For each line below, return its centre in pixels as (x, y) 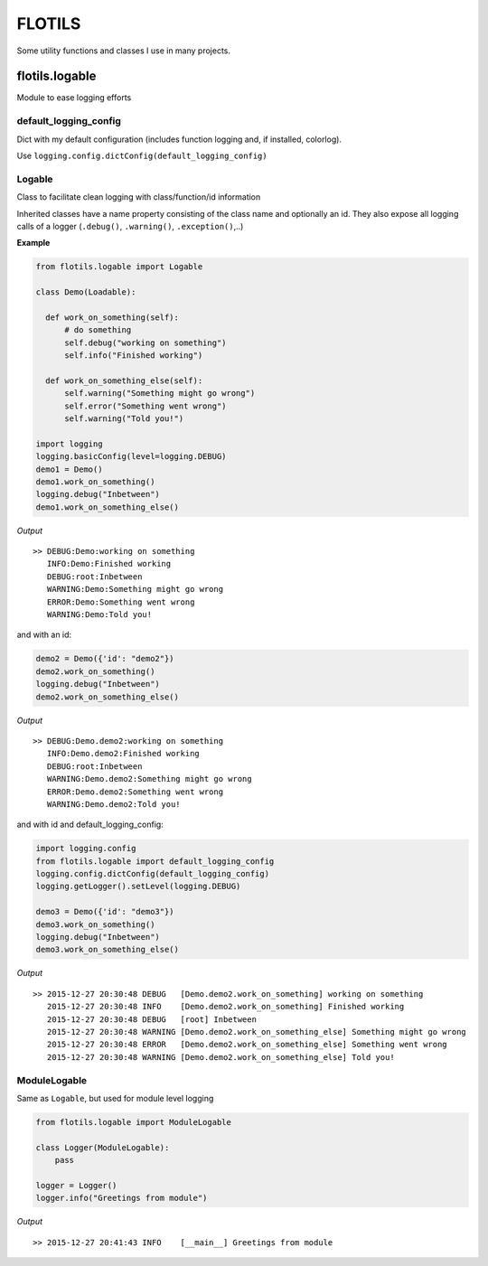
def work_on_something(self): (113, 317)
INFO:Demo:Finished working (109, 564)
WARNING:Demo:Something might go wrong (135, 589)
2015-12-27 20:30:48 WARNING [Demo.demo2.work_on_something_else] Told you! (221, 1057)
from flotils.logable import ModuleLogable (134, 1122)
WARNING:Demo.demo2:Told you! (113, 804)
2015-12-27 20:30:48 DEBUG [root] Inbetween (152, 1019)
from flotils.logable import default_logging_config (155, 861)
